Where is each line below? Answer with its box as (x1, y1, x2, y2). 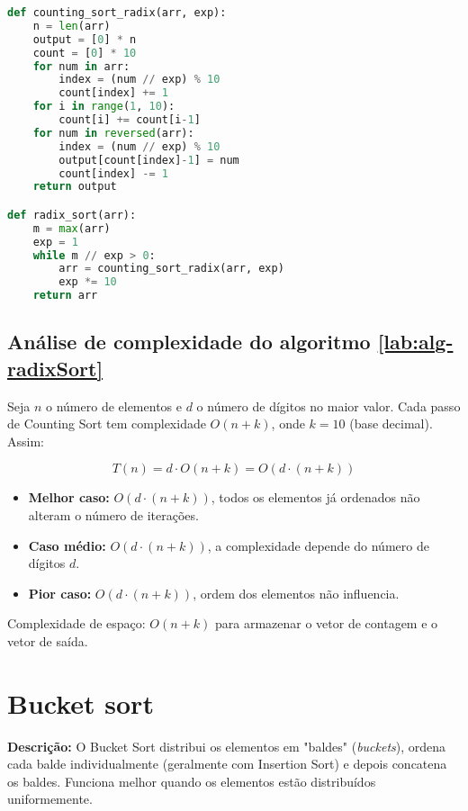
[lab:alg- (377, 328, 454, 356)
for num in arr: (32, 59, 130, 73)
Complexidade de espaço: (7, 614, 146, 633)
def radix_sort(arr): (7, 208, 137, 221)
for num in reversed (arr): (32, 126, 194, 140)
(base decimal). (349, 414, 433, 433)
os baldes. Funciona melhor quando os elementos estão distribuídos (7, 771, 376, 790)
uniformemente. (7, 789, 93, 808)
